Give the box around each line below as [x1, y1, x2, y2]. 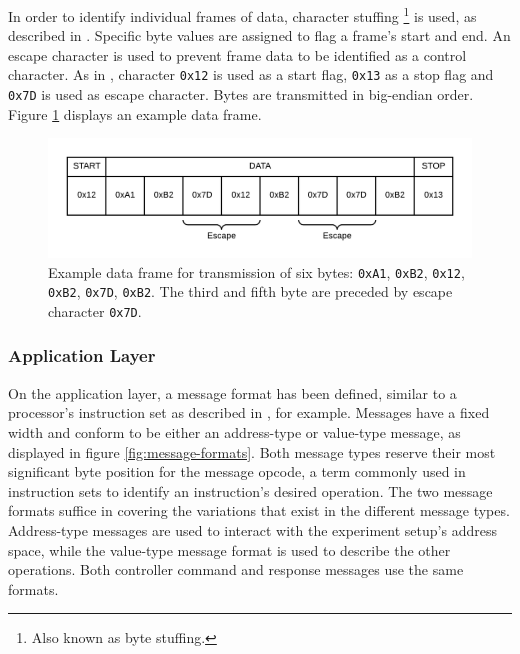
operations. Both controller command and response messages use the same [8, 559, 464, 580]
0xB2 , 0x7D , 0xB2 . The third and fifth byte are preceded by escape [48, 281, 453, 302]
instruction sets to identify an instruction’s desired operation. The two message [8, 480, 493, 501]
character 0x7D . [48, 300, 142, 321]
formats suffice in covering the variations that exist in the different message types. [8, 500, 510, 521]
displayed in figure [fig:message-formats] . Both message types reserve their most [8, 441, 496, 462]
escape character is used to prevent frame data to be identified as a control [8, 44, 467, 65]
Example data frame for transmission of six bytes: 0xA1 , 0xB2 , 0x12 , [48, 261, 465, 282]
